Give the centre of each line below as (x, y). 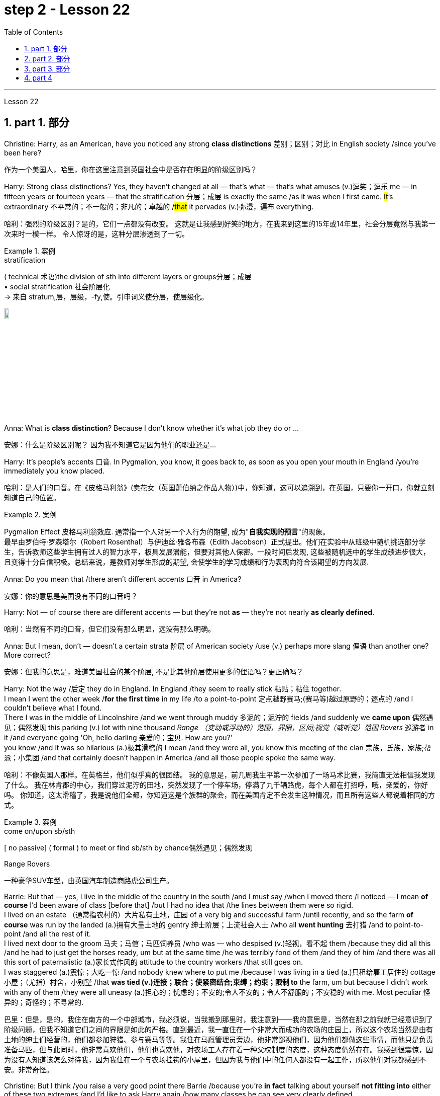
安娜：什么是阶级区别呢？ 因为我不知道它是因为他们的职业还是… (110, 444)
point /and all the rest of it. (47, 933)
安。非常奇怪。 (29, 1069)
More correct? (27, 655)
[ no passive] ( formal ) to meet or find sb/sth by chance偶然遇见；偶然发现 (128, 847)
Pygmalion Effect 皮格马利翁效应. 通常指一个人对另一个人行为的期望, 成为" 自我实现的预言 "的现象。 (167, 531)
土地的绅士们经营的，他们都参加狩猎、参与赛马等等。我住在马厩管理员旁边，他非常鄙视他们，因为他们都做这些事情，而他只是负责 (218, 1039)
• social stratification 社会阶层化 (57, 286)
